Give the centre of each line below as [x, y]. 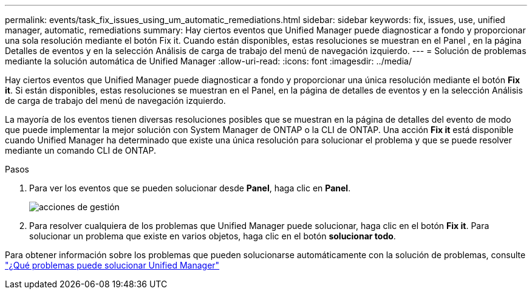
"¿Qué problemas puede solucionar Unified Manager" [112, 265]
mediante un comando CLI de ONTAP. [81, 150]
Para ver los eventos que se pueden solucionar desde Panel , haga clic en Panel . [190, 188]
